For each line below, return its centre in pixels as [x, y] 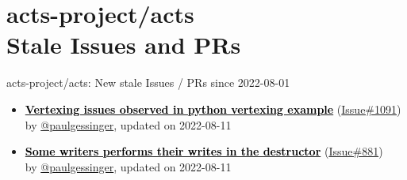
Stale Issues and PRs [124, 45]
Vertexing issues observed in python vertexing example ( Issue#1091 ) [213, 109]
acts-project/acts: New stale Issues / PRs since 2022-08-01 [148, 82]
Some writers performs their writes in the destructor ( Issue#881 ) [204, 151]
